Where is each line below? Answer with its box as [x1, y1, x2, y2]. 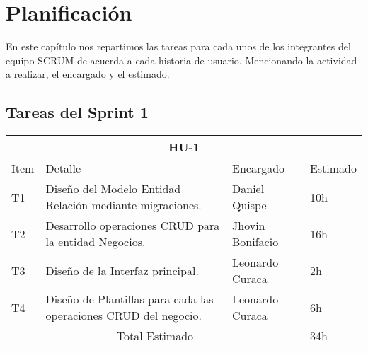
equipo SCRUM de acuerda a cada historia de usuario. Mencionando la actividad [6, 52, 357, 67]
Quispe [232, 197, 267, 214]
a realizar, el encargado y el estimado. [6, 66, 170, 81]
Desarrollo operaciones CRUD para [45, 217, 220, 234]
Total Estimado [116, 328, 194, 345]
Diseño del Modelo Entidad [45, 180, 181, 197]
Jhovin [232, 217, 265, 234]
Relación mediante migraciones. [45, 197, 202, 214]
